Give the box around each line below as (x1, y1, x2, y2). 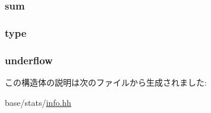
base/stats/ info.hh (5, 96, 71, 108)
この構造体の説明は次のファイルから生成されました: (5, 76, 207, 88)
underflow (5, 52, 53, 67)
